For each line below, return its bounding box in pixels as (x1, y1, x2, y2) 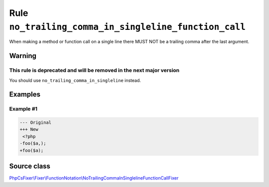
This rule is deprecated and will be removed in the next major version (9, 67, 180, 74)
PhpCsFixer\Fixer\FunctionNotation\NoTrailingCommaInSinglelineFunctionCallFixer (9, 175, 179, 181)
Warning (9, 52, 37, 60)
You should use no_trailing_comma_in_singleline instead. (9, 77, 141, 83)
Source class (9, 162, 51, 171)
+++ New (19, 127, 38, 132)
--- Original (19, 120, 52, 125)
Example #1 (9, 105, 37, 112)
